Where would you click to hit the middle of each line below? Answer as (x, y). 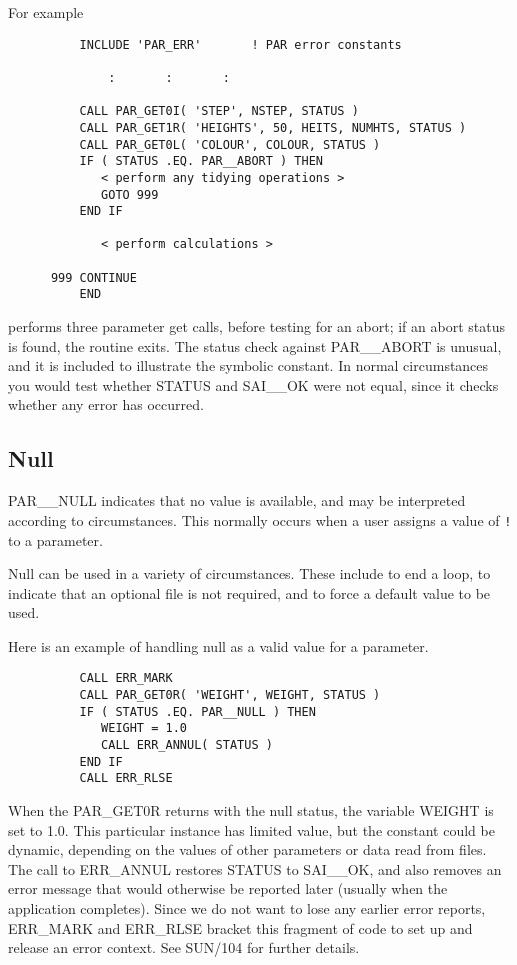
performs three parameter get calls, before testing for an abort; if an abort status (256, 326)
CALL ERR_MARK (126, 678)
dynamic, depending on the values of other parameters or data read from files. (247, 849)
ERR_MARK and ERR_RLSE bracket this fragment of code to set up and (240, 927)
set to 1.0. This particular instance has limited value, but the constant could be (251, 829)
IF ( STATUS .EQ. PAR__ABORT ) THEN (201, 161)
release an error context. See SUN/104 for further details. (184, 947)
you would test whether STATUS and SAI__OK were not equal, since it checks (253, 384)
